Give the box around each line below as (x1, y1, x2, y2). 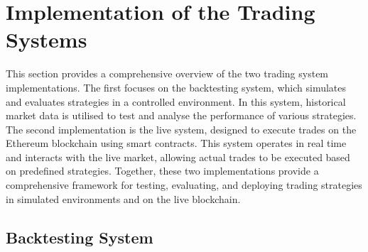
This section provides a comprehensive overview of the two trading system (6, 66, 329, 81)
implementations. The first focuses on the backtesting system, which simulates (6, 80, 347, 94)
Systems (6, 25, 87, 54)
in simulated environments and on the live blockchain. (6, 191, 241, 206)
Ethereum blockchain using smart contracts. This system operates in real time (6, 136, 347, 150)
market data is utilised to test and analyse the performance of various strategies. (6, 108, 357, 123)
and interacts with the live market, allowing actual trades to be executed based (6, 149, 350, 164)
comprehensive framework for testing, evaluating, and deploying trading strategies (6, 177, 362, 192)
